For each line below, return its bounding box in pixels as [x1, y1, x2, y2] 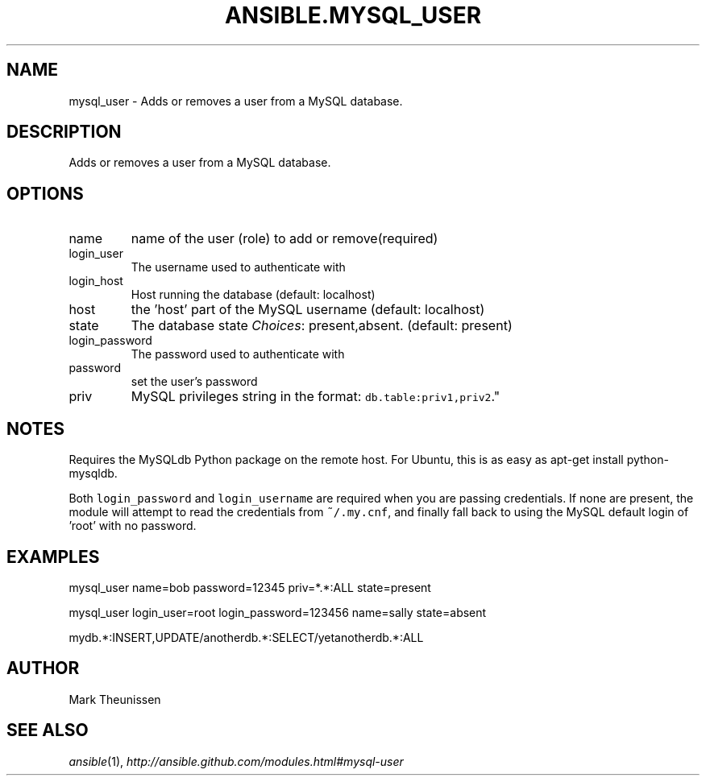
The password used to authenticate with [131, 347, 345, 362]
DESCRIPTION [6, 122, 122, 143]
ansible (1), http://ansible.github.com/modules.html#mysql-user [69, 754, 404, 768]
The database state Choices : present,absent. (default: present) [131, 317, 513, 334]
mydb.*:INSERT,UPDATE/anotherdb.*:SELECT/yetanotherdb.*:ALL [69, 630, 424, 644]
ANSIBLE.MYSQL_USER [224, 2, 482, 29]
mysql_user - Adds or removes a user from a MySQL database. [69, 93, 403, 108]
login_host [69, 274, 123, 288]
